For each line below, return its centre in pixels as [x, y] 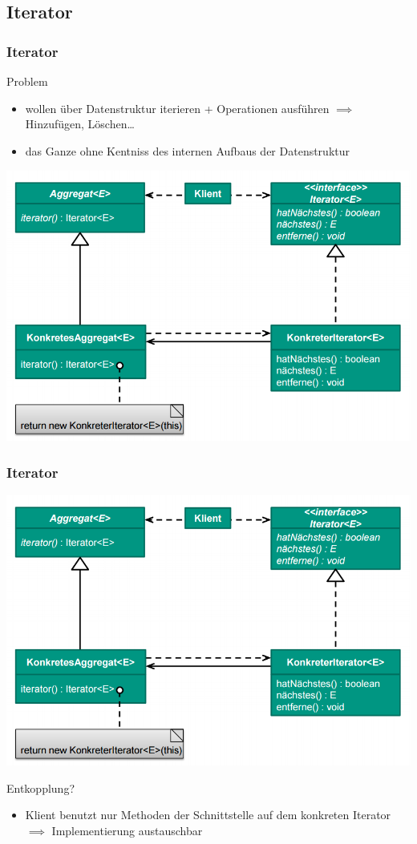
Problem [27, 81]
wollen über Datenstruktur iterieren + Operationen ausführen [177, 108]
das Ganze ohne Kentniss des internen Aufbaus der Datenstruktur [188, 150]
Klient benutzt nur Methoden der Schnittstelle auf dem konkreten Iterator [208, 815]
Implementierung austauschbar [127, 830]
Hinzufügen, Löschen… [80, 124]
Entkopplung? [41, 787]
